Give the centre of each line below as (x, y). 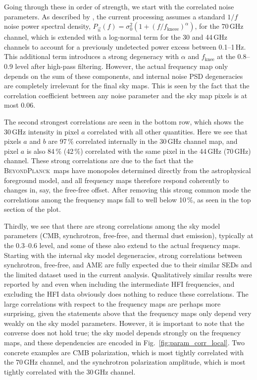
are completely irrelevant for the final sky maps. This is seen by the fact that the (127, 86)
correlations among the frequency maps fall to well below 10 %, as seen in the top (128, 199)
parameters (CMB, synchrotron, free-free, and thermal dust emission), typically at (129, 235)
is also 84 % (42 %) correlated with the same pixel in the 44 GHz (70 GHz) (139, 151)
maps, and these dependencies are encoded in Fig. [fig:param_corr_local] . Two (124, 342)
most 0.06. (20, 105)
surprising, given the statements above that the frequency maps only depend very (128, 313)
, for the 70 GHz (219, 26)
